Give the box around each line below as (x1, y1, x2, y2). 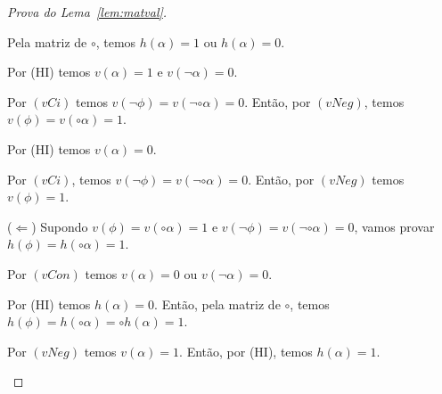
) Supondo (31, 217, 88, 235)
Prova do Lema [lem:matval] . (7, 3, 168, 21)
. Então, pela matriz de (154, 294, 281, 313)
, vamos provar (354, 217, 435, 235)
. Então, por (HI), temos (179, 341, 313, 360)
